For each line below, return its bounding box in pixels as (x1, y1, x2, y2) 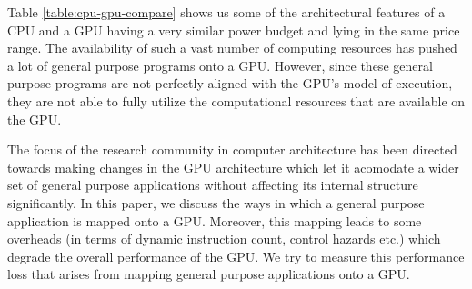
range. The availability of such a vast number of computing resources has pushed (7, 38, 457, 57)
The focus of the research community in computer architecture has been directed (7, 140, 457, 159)
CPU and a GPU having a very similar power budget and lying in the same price (7, 20, 460, 39)
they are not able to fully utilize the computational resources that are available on (7, 91, 466, 110)
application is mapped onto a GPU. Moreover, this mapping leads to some (7, 211, 422, 230)
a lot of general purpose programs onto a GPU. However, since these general (7, 55, 433, 75)
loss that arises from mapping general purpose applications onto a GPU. (7, 264, 410, 284)
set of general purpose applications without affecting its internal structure (7, 175, 418, 194)
